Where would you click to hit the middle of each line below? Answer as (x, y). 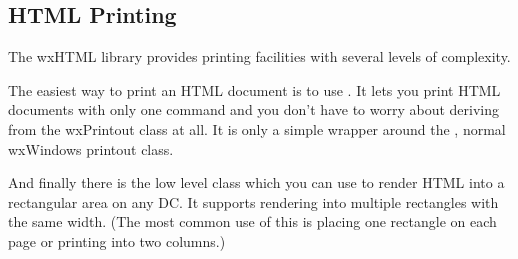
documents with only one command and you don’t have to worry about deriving (254, 109)
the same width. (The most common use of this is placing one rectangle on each (252, 221)
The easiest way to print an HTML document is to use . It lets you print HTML (254, 89)
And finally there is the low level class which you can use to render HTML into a (256, 182)
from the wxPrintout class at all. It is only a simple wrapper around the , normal (257, 128)
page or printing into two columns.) (117, 240)
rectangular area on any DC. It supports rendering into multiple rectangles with (253, 201)
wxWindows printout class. (91, 148)
